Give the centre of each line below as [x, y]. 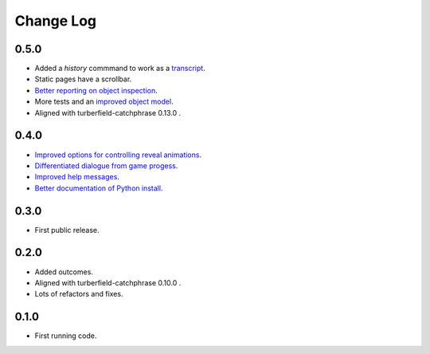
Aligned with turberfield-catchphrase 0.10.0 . [108, 282]
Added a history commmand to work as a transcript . [120, 69]
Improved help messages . [77, 177]
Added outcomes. [64, 272]
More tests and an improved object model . [104, 102]
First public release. [67, 230]
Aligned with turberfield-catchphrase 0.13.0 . [108, 112]
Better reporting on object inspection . [96, 90]
